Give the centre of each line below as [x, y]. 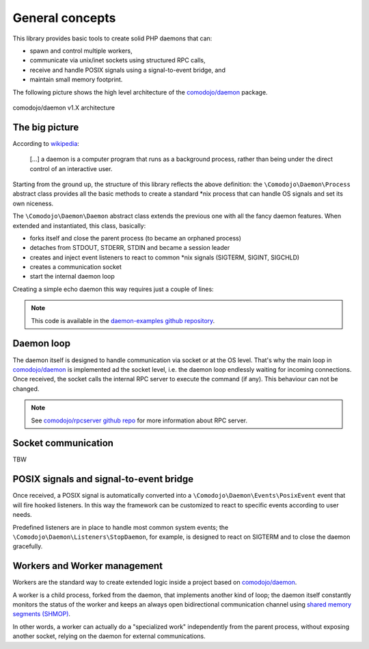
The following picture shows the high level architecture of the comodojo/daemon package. [140, 92]
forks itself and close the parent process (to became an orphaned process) [136, 238]
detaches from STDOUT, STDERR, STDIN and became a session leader [130, 248]
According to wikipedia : [46, 143]
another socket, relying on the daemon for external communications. [109, 636]
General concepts [64, 18]
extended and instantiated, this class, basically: [79, 225]
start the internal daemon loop [72, 277]
